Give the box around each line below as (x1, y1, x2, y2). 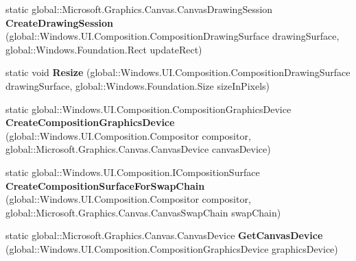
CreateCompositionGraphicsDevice (5, 115, 175, 129)
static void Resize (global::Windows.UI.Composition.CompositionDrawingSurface (5, 65, 351, 79)
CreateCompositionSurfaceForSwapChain (5, 178, 205, 192)
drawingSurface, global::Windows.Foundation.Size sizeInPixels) (5, 78, 270, 92)
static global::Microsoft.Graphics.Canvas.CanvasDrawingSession (5, 2, 273, 16)
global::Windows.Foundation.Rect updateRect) (5, 42, 202, 56)
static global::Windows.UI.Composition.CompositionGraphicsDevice (5, 101, 292, 116)
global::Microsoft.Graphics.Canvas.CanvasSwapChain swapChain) (5, 205, 281, 219)
